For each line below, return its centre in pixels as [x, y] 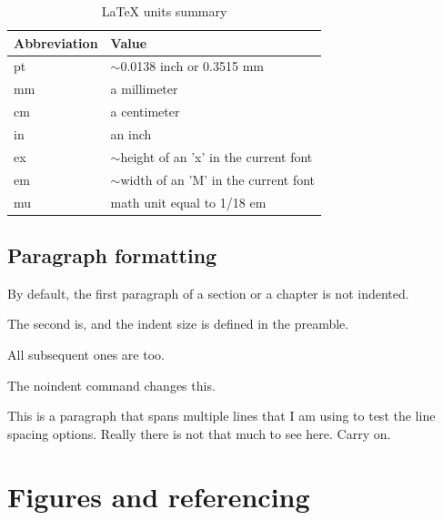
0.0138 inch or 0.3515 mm [192, 66]
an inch [131, 133]
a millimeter [144, 89]
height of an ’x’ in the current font [216, 156]
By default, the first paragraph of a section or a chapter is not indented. [208, 293]
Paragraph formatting [112, 255]
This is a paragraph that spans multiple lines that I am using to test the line [221, 416]
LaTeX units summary [164, 11]
